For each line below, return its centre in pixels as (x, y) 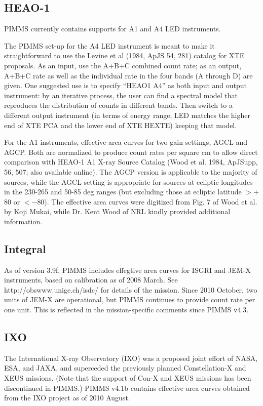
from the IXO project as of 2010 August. (67, 398)
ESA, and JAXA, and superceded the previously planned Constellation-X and (125, 368)
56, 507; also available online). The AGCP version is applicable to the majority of (131, 171)
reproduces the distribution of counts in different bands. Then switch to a (118, 105)
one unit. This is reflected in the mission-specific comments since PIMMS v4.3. (126, 310)
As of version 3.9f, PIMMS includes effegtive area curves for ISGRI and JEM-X (127, 270)
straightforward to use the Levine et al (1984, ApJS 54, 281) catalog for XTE (124, 55)
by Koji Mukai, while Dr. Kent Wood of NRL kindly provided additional (117, 211)
